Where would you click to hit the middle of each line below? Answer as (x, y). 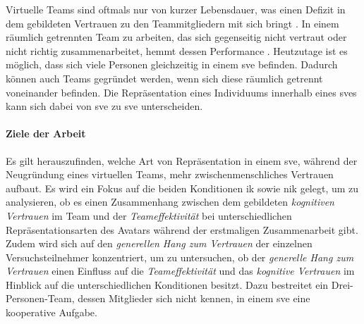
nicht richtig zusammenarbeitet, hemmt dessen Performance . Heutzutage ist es (177, 50)
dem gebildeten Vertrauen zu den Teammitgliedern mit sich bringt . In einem (172, 23)
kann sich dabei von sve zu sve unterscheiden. (104, 106)
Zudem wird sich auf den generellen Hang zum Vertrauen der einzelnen (159, 243)
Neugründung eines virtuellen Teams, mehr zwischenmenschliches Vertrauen (170, 174)
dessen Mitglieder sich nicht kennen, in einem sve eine (194, 298)
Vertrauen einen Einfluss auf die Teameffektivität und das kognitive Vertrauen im (180, 271)
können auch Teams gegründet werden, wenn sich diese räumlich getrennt (164, 78)
